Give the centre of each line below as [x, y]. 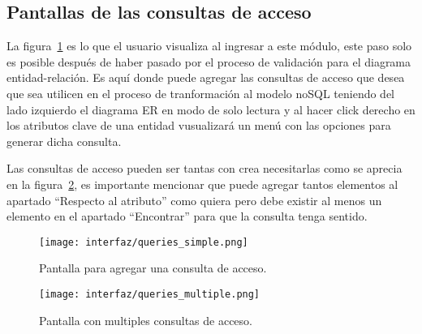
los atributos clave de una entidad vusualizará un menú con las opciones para [199, 125]
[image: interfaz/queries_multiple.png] [150, 294]
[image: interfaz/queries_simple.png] [144, 242]
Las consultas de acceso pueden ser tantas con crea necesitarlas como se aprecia [205, 168]
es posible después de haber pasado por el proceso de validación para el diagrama [209, 61]
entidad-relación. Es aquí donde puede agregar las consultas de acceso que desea [206, 77]
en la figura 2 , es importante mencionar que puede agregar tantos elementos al [202, 184]
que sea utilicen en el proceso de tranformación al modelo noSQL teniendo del [201, 93]
